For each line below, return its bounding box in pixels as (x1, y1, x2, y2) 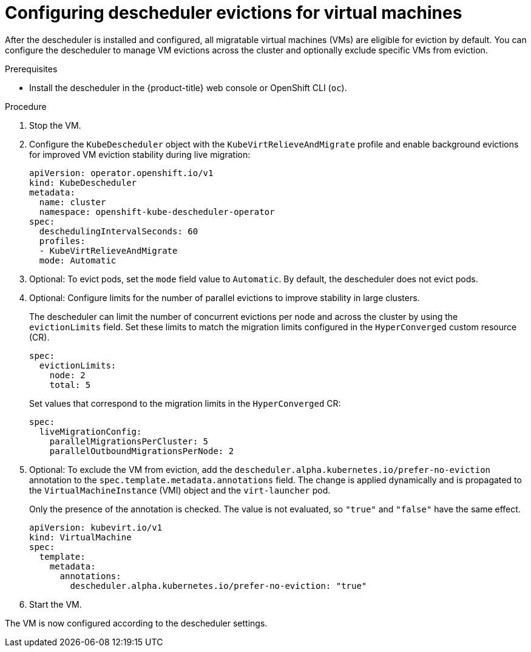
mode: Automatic (39, 255, 117, 265)
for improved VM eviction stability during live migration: (29, 149, 251, 160)
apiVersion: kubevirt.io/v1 (29, 522, 163, 532)
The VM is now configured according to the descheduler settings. (5, 617, 268, 628)
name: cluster (39, 197, 106, 207)
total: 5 (49, 379, 91, 390)
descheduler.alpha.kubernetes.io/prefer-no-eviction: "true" (70, 580, 367, 591)
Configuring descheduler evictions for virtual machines (5, 2, 462, 23)
